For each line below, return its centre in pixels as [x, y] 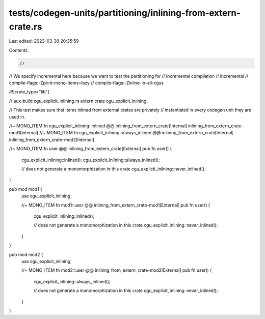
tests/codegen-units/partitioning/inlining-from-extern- [125, 13]
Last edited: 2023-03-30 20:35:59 [44, 41]
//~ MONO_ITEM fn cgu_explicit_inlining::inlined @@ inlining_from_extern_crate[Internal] [98, 126]
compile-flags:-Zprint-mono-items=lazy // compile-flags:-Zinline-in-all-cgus [86, 83]
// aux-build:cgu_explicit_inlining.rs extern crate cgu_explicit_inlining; [79, 101]
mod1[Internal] [24, 133]
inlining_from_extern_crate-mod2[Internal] [52, 140]
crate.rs [26, 27]
